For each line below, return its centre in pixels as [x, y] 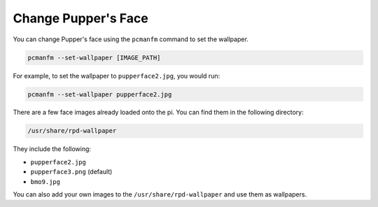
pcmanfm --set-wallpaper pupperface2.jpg [100, 94]
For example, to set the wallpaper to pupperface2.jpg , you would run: [117, 76]
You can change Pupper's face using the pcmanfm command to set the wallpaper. [131, 39]
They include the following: [52, 149]
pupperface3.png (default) [71, 172]
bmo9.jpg [45, 181]
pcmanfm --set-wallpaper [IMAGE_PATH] [94, 57]
